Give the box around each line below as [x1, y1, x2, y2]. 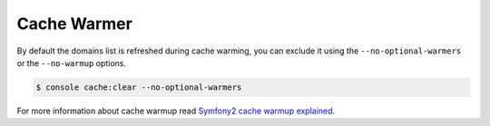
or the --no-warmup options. [16, 57, 127, 68]
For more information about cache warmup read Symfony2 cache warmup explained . [16, 105, 336, 116]
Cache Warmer [16, 14, 133, 34]
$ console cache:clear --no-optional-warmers [35, 82, 242, 92]
